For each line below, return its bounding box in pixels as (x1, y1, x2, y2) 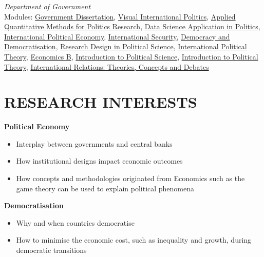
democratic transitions (16, 245, 87, 255)
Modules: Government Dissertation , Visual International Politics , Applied (4, 11, 236, 22)
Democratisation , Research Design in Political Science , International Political (4, 41, 247, 52)
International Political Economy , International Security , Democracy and (4, 31, 230, 42)
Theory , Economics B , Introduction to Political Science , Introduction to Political (4, 51, 258, 62)
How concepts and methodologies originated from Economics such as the (16, 173, 245, 184)
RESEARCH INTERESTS (4, 91, 197, 112)
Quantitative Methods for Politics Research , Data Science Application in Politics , (4, 21, 260, 32)
